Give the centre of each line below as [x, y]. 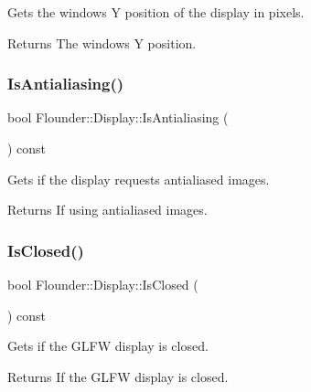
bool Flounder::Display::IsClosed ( [103, 284]
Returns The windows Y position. [102, 42]
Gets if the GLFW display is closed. [108, 346]
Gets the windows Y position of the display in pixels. [156, 12]
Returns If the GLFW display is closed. [118, 376]
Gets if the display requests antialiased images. [139, 179]
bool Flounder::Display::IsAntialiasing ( [118, 117]
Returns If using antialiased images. [107, 210]
